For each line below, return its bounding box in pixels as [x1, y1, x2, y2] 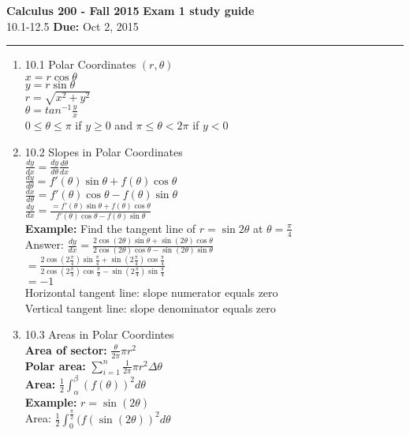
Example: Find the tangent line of [24, 219, 196, 236]
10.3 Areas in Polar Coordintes [24, 326, 174, 343]
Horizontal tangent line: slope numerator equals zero [24, 284, 278, 300]
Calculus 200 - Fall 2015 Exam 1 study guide [6, 2, 255, 18]
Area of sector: [24, 341, 107, 358]
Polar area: [24, 357, 86, 373]
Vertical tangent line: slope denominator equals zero [24, 299, 276, 316]
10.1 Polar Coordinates [24, 56, 136, 73]
